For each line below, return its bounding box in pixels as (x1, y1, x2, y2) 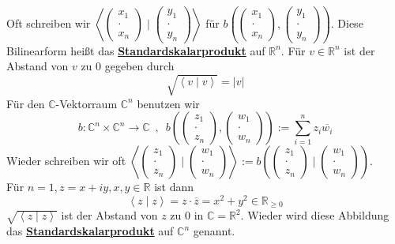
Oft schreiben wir (6, 14, 91, 31)
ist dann (154, 178, 194, 195)
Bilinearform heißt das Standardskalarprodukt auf (6, 42, 265, 58)
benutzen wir (137, 95, 200, 111)
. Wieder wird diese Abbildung (240, 207, 389, 223)
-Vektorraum (55, 95, 118, 111)
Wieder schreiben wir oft (6, 152, 126, 169)
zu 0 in (170, 207, 204, 223)
